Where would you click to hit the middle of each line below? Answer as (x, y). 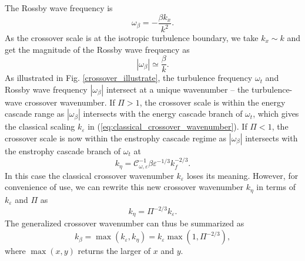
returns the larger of (114, 251)
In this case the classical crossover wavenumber (89, 175)
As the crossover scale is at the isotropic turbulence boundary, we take (132, 38)
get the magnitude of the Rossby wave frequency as (97, 49)
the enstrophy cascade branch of (63, 151)
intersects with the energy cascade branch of (163, 113)
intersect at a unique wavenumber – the (177, 89)
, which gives (276, 113)
